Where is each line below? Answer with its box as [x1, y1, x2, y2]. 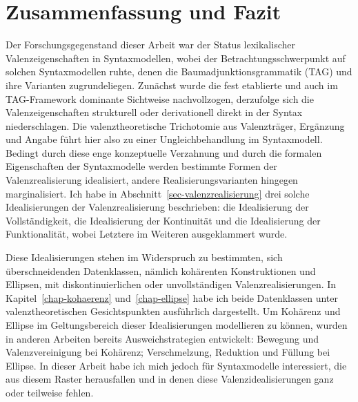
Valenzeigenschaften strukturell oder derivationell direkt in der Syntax [6, 105, 303, 119]
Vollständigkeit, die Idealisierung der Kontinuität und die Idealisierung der [6, 213, 321, 227]
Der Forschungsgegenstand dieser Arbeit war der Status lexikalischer [6, 37, 295, 52]
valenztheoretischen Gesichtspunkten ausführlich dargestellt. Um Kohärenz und [6, 304, 341, 318]
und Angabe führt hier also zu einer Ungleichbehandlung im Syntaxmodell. [6, 132, 323, 146]
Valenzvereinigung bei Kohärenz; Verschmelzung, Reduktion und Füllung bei [6, 345, 330, 359]
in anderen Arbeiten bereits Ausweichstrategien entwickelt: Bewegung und [6, 331, 319, 345]
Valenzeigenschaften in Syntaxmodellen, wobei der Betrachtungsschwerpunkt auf [6, 50, 346, 65]
